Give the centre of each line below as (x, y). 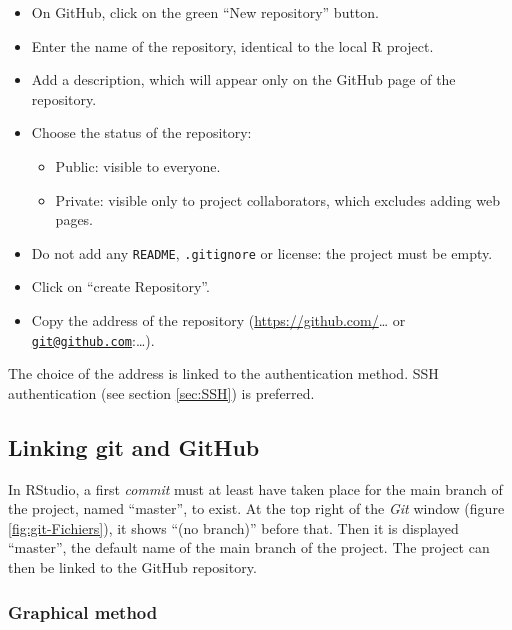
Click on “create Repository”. (120, 286)
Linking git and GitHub (134, 446)
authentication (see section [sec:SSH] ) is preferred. (161, 392)
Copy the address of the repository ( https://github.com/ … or (218, 320)
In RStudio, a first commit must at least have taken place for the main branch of (255, 488)
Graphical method (83, 611)
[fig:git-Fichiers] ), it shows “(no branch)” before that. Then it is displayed (233, 527)
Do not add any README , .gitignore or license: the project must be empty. (262, 252)
